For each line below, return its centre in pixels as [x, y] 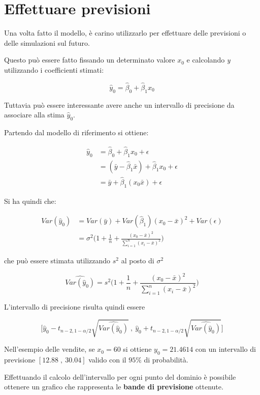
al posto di [138, 260]
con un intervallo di [225, 349]
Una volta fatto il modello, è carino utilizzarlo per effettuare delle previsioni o [125, 33]
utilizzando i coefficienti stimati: [54, 69]
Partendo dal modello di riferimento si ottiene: [76, 132]
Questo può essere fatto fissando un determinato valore [90, 60]
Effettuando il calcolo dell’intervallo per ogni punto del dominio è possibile [120, 376]
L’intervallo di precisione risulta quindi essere [75, 307]
